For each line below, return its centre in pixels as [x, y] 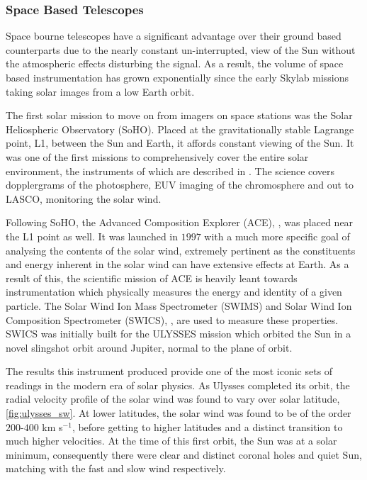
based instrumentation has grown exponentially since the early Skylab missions [177, 77]
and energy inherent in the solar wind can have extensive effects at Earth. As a [177, 264]
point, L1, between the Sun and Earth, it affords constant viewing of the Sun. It [180, 143]
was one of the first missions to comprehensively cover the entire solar [157, 156]
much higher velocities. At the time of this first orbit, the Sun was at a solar [171, 441]
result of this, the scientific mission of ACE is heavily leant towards [152, 278]
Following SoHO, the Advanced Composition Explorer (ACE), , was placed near [180, 222]
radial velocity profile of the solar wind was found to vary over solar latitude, [173, 399]
